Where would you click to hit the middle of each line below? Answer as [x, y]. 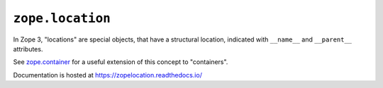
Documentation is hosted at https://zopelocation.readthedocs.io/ [107, 75]
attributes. [28, 49]
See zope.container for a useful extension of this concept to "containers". [121, 62]
